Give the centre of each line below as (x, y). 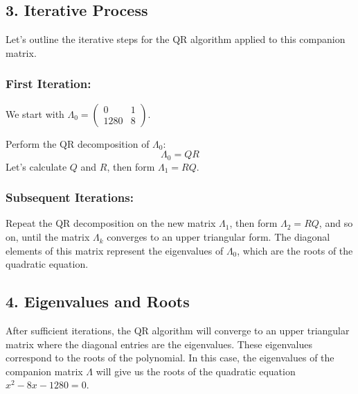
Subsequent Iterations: (70, 197)
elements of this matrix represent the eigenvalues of (115, 250)
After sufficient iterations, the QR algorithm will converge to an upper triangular (178, 331)
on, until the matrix (48, 237)
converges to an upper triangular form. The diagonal (218, 237)
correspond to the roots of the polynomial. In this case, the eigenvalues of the (170, 358)
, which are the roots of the (295, 250)
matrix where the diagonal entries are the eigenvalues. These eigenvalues (159, 344)
